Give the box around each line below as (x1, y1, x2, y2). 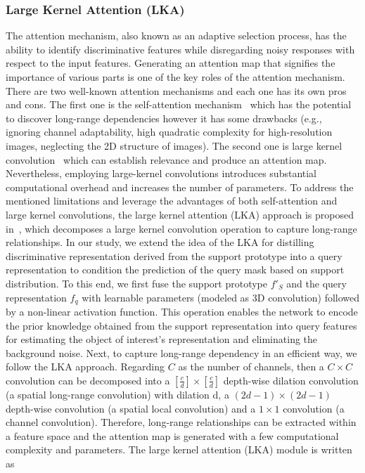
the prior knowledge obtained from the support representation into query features (6, 318, 357, 332)
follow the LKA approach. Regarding (6, 359, 165, 374)
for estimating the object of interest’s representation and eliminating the (6, 332, 318, 346)
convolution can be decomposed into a (6, 372, 170, 387)
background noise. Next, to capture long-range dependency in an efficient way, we (6, 345, 357, 360)
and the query (286, 276, 347, 290)
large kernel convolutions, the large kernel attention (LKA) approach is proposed (6, 207, 354, 221)
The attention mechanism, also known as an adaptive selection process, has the (6, 28, 347, 43)
